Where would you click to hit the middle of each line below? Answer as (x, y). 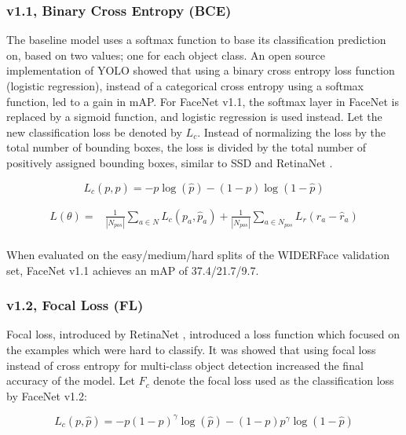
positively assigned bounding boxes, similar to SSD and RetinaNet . (170, 162)
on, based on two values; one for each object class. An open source (166, 55)
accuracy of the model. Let (71, 380)
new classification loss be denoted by (94, 132)
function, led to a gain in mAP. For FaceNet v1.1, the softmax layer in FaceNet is (203, 101)
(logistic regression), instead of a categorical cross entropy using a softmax (185, 86)
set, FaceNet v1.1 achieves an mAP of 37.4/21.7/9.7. (133, 270)
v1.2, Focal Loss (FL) (75, 305)
